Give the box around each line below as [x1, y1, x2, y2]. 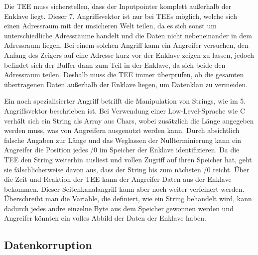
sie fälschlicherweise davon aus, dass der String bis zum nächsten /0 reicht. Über [4, 164, 250, 174]
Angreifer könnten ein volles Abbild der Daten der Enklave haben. [4, 213, 206, 223]
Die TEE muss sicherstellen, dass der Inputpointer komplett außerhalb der [4, 1, 232, 11]
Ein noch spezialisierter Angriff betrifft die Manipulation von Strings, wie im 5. [4, 96, 246, 106]
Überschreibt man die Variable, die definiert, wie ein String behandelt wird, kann [4, 193, 252, 204]
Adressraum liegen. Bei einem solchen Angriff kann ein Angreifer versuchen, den [4, 40, 249, 50]
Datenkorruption [4, 237, 92, 253]
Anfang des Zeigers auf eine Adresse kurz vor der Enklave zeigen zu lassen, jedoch [4, 49, 255, 60]
